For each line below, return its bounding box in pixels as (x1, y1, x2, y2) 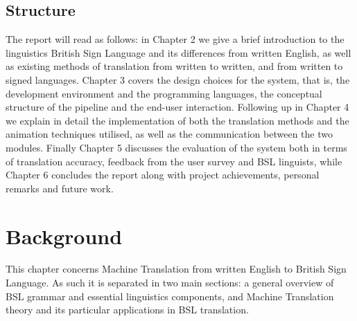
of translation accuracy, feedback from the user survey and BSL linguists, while (6, 154, 342, 168)
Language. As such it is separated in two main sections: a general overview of (6, 275, 334, 290)
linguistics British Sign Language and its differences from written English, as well (6, 45, 351, 59)
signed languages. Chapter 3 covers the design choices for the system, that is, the (6, 72, 350, 86)
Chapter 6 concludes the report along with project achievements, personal (6, 167, 320, 182)
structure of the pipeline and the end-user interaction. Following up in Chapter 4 (6, 100, 349, 114)
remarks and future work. (6, 181, 114, 195)
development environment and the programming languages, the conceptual (6, 86, 322, 100)
